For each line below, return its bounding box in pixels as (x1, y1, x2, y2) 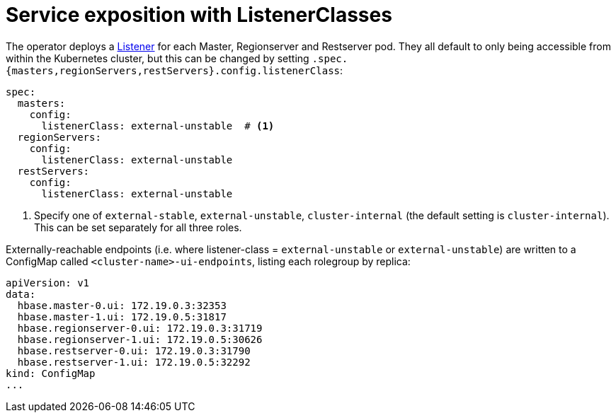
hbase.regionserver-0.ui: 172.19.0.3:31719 (17, 322, 263, 334)
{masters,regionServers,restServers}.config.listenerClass (6, 64, 341, 76)
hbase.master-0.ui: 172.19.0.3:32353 (17, 299, 227, 311)
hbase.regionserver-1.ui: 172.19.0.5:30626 (17, 333, 263, 345)
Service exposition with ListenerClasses (6, 3, 392, 27)
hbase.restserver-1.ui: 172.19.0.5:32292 (17, 356, 251, 368)
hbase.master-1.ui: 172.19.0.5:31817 (17, 310, 227, 323)
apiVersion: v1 (6, 277, 90, 289)
